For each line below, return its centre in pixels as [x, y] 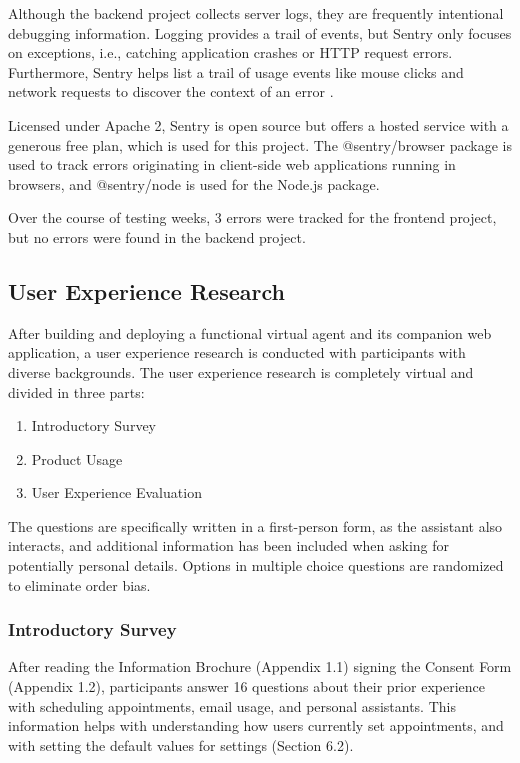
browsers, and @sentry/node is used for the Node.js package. [194, 183]
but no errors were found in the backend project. [157, 236]
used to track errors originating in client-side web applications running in [232, 164]
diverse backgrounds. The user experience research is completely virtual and [241, 371]
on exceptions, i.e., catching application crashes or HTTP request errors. [230, 52]
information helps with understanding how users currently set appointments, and [256, 725]
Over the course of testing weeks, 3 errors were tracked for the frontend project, [252, 217]
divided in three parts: [76, 391]
